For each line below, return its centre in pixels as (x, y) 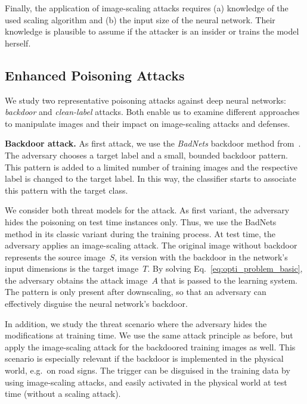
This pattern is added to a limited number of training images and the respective (151, 167)
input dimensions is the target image (72, 268)
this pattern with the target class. (66, 190)
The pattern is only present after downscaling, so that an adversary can (136, 292)
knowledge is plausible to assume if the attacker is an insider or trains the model (152, 31)
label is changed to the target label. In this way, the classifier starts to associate (151, 178)
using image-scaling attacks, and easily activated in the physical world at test (146, 382)
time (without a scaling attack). (63, 394)
